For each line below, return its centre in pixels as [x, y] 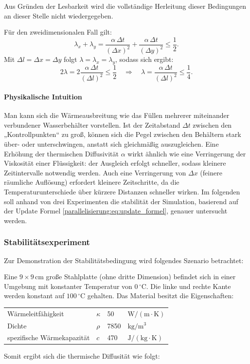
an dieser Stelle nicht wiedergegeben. [59, 15]
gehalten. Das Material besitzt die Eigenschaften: [161, 296]
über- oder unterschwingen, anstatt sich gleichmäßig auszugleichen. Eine [111, 144]
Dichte [17, 325]
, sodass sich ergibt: [144, 59]
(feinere [211, 172]
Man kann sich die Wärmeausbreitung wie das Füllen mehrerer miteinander [117, 115]
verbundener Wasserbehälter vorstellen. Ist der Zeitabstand [92, 125]
